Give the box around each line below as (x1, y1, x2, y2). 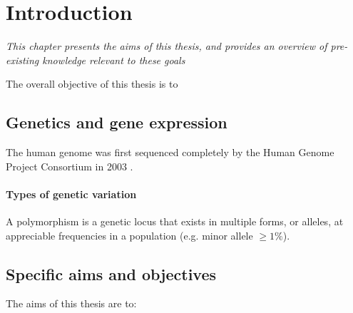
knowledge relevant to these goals (42, 52, 185, 67)
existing (6, 52, 39, 67)
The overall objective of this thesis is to (6, 76, 178, 91)
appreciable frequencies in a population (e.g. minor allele (6, 227, 253, 242)
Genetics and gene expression (6, 111, 227, 133)
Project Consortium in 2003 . (6, 158, 133, 173)
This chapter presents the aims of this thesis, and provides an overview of (6, 39, 327, 53)
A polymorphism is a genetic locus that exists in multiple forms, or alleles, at (6, 214, 344, 229)
